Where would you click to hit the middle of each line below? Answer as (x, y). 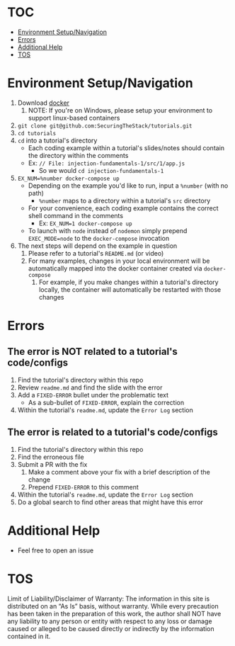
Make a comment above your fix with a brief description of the (119, 472)
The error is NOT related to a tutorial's (93, 352)
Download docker (43, 103)
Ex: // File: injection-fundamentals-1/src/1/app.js (107, 163)
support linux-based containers (74, 118)
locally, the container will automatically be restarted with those (130, 289)
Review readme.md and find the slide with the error (90, 387)
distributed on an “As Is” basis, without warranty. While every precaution (113, 606)
